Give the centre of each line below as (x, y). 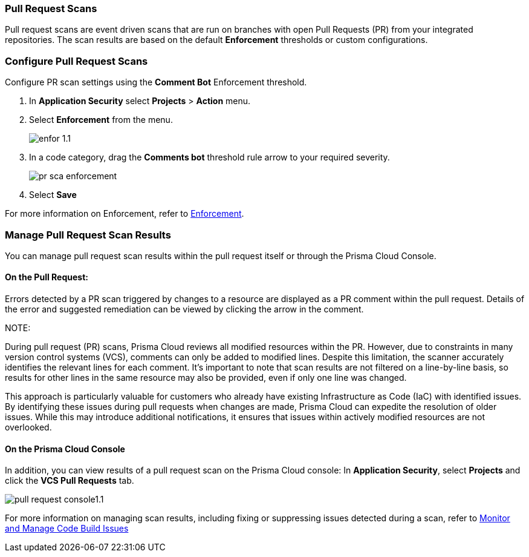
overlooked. (28, 427)
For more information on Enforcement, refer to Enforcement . (125, 214)
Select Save (53, 195)
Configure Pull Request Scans (76, 61)
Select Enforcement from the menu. (101, 120)
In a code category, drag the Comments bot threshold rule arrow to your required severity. (209, 157)
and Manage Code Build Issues (67, 529)
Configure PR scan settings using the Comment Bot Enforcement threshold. (156, 82)
